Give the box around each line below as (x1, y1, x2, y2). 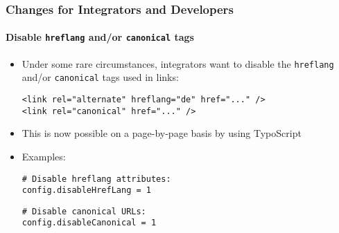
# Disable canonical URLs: (21, 206, 146, 216)
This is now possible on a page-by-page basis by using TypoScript (21, 126, 302, 140)
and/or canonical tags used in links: (21, 70, 179, 84)
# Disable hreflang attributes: (21, 174, 171, 184)
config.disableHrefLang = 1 (21, 185, 151, 196)
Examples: (21, 149, 66, 163)
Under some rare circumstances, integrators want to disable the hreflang (21, 56, 334, 71)
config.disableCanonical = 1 (21, 218, 157, 228)
